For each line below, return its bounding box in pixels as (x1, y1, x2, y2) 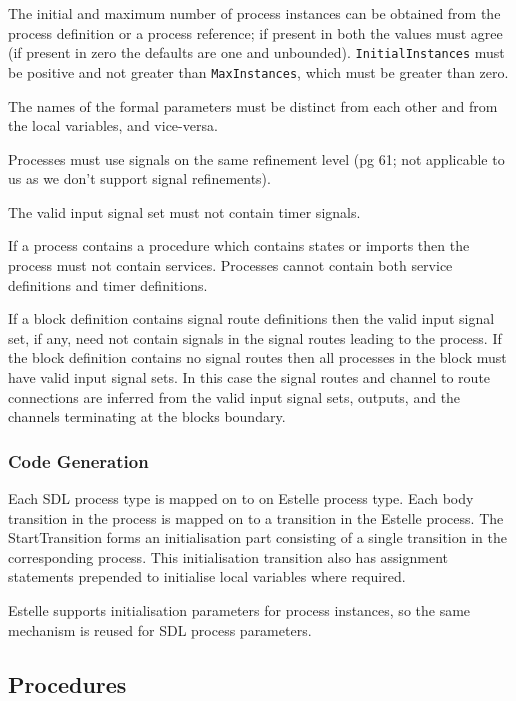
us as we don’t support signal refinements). (8, 168, 271, 189)
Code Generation (8, 448, 149, 473)
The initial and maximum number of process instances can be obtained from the (8, 3, 501, 23)
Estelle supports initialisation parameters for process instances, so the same (8, 600, 471, 620)
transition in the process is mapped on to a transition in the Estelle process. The (8, 507, 504, 528)
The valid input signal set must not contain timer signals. (8, 201, 361, 222)
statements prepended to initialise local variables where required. (8, 566, 406, 587)
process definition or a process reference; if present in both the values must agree (8, 22, 503, 43)
